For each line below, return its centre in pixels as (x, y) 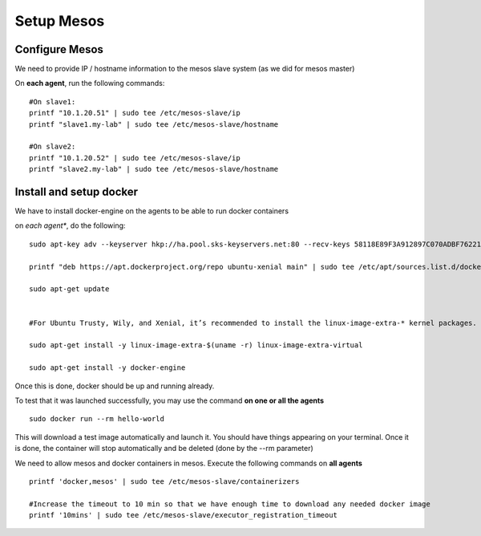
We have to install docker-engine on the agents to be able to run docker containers (152, 211)
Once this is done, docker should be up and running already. (115, 386)
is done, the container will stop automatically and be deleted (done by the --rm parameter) (164, 449)
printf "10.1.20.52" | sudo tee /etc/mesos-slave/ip (135, 158)
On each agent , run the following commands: (90, 83)
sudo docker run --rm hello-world (97, 419)
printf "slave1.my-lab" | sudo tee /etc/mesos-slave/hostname (154, 124)
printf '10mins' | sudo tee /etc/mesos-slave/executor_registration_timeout (184, 515)
